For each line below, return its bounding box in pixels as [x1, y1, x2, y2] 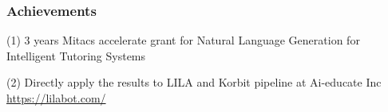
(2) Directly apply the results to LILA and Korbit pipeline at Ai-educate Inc [6, 74, 382, 91]
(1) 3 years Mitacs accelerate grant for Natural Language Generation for [6, 32, 360, 48]
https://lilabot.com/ [6, 90, 106, 106]
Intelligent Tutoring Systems [6, 47, 146, 64]
